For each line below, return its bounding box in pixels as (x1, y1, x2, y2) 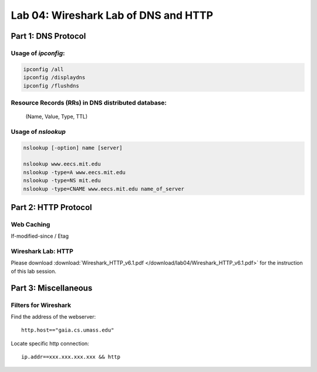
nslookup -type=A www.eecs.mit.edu (23, 169, 126, 175)
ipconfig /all (23, 66, 64, 73)
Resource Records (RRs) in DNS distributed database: (11, 99, 167, 107)
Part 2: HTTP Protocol (11, 202, 92, 212)
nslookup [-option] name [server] (23, 144, 123, 151)
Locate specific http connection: (11, 340, 89, 347)
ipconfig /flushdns (23, 82, 79, 89)
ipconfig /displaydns (23, 74, 86, 81)
